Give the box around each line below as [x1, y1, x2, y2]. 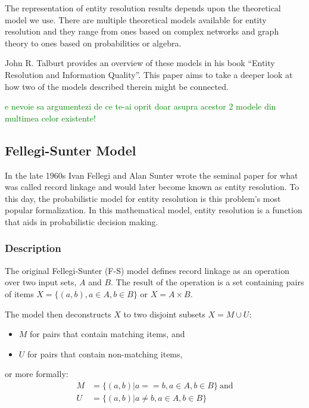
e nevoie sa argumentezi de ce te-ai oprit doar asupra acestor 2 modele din [5, 100, 276, 113]
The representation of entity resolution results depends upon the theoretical [5, 2, 281, 14]
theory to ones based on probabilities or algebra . [5, 36, 182, 49]
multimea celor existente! [5, 111, 96, 124]
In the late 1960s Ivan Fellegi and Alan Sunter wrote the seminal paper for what [5, 169, 298, 181]
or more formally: [5, 367, 68, 380]
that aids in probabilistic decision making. [5, 215, 158, 228]
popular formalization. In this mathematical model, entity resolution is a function [5, 204, 302, 216]
